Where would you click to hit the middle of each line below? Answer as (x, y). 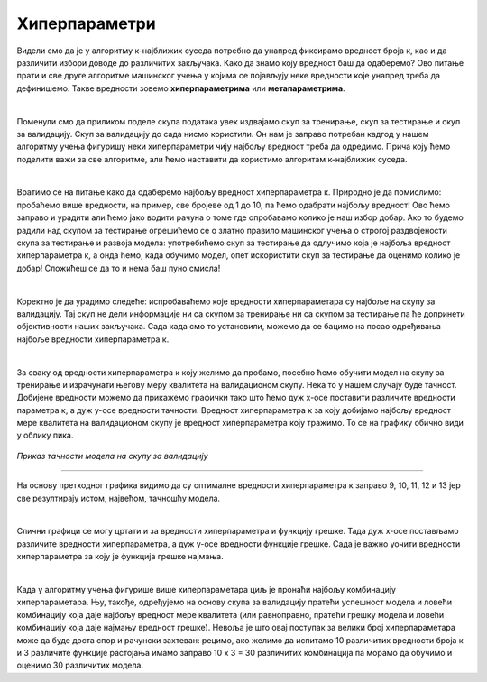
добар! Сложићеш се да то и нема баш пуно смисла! (119, 268)
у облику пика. (45, 435)
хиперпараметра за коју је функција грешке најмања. (120, 557)
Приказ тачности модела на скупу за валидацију (112, 456)
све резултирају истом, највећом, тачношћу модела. (119, 498)
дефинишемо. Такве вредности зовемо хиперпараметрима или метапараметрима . (181, 88)
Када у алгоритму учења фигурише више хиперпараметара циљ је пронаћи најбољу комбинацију (207, 590)
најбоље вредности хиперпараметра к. (93, 339)
